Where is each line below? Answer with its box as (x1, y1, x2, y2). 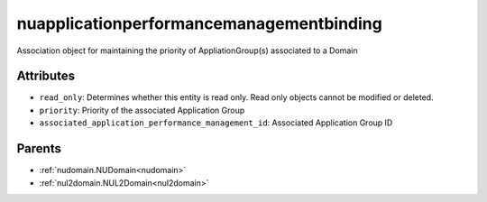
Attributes (16, 69, 76, 84)
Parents (16, 141, 62, 157)
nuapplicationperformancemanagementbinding (16, 14, 382, 33)
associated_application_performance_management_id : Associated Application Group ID (39, 117, 393, 128)
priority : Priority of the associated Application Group (39, 105, 245, 115)
